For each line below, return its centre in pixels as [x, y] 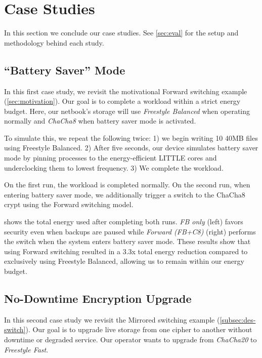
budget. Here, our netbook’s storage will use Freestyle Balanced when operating [127, 111]
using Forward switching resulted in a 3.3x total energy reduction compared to [126, 251]
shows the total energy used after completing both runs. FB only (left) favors [124, 222]
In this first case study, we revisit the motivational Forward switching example [126, 91]
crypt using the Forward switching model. [69, 204]
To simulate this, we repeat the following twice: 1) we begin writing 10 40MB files [131, 137]
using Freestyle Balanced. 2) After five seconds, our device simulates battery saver [131, 148]
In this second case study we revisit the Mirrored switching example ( [112, 319]
